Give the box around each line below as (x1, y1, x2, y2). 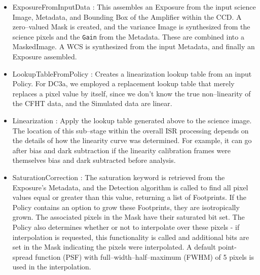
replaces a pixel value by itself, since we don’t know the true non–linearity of (12, 88, 251, 98)
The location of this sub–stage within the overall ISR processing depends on (12, 125, 249, 135)
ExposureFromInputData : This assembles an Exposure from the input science (12, 2, 256, 12)
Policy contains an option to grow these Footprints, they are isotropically (12, 201, 240, 212)
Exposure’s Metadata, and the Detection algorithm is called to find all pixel (12, 182, 248, 192)
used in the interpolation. (12, 261, 91, 272)
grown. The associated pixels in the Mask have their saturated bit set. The (12, 212, 245, 222)
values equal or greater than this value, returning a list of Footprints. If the (12, 192, 247, 202)
